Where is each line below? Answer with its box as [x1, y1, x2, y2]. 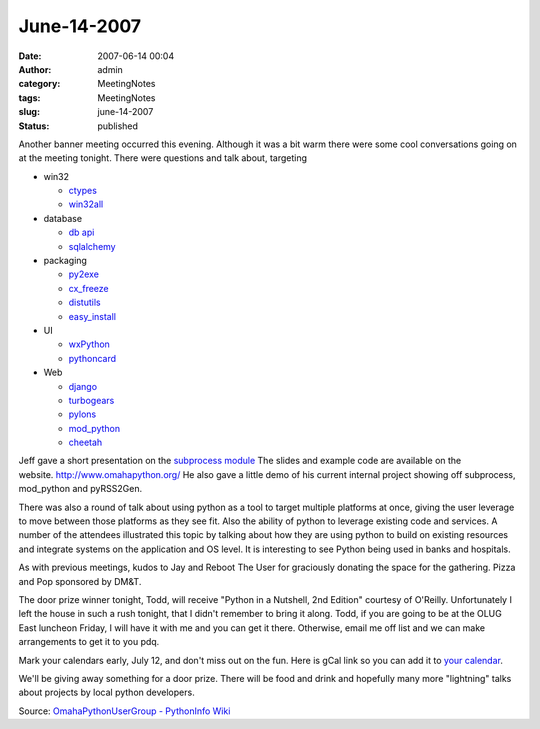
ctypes [68, 185, 97, 197]
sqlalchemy [68, 240, 116, 252]
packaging [43, 255, 87, 267]
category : [18, 78, 61, 90]
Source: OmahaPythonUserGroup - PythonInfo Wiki [18, 705, 231, 717]
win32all [68, 198, 104, 210]
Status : [18, 120, 50, 132]
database [43, 212, 83, 224]
